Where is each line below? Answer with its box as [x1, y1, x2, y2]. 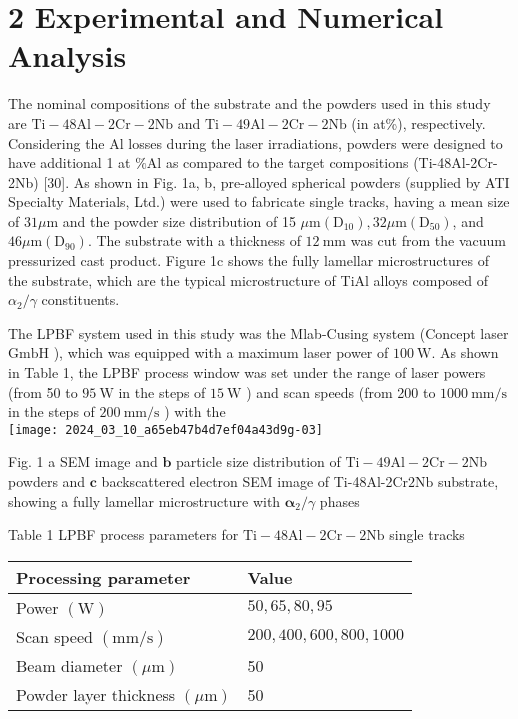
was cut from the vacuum [350, 230, 506, 251]
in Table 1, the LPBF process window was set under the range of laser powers [8, 362, 486, 383]
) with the [164, 401, 226, 422]
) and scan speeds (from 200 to [246, 381, 436, 402]
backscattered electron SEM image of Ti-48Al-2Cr [101, 471, 409, 492]
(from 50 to [8, 381, 78, 402]
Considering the [8, 132, 105, 153]
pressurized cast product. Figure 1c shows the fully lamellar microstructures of [8, 250, 489, 271]
